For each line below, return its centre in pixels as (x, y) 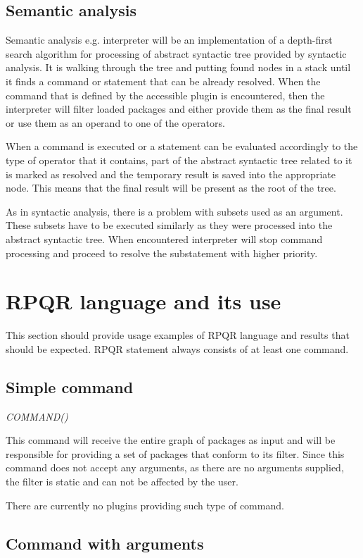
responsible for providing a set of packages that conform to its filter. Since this (175, 453)
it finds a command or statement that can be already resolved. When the (163, 81)
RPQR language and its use (144, 301)
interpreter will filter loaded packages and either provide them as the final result (179, 109)
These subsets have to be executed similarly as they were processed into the (169, 225)
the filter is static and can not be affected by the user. (122, 481)
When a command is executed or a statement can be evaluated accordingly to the (182, 146)
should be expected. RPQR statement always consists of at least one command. (177, 348)
